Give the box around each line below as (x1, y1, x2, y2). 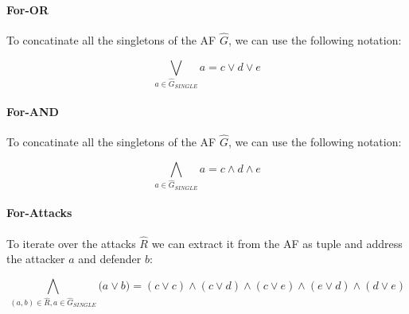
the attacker (6, 250, 65, 267)
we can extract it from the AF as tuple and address (151, 235, 403, 251)
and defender (78, 250, 142, 267)
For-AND (6, 103, 59, 119)
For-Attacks (6, 204, 72, 221)
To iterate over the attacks (6, 235, 136, 251)
